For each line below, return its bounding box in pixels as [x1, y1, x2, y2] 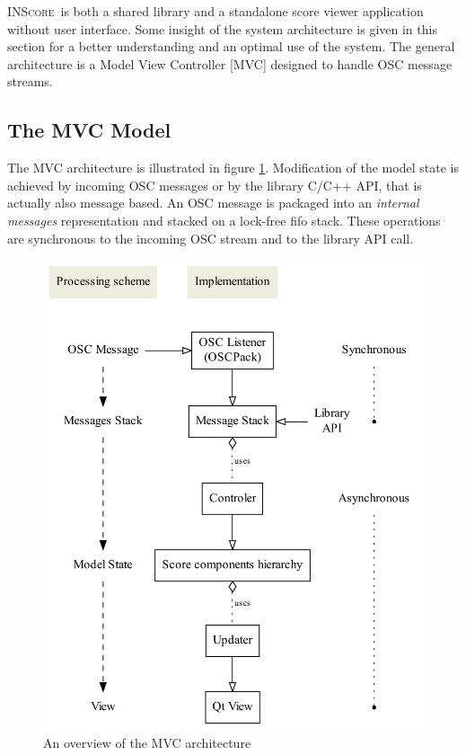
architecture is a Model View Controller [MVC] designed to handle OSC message [7, 54, 453, 73]
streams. [7, 72, 53, 91]
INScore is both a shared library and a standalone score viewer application [7, 2, 424, 20]
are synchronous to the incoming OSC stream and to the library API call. [7, 228, 414, 247]
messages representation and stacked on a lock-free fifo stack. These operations [7, 210, 441, 229]
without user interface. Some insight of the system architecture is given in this [7, 19, 437, 38]
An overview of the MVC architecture [43, 733, 251, 752]
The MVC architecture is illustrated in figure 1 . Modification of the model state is [7, 158, 459, 177]
